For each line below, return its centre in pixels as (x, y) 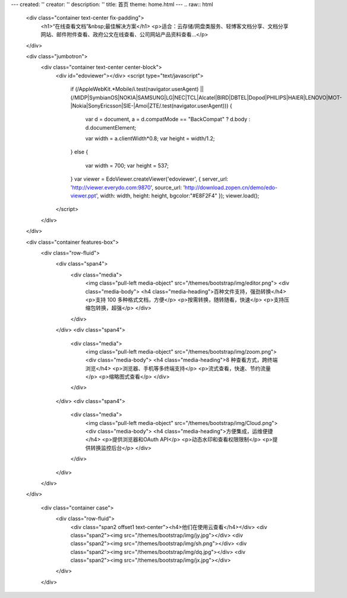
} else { (79, 152)
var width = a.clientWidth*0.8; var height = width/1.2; (150, 139)
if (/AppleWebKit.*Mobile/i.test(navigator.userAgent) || (137, 89)
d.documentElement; (111, 127)
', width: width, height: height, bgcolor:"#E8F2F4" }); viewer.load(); (178, 196)
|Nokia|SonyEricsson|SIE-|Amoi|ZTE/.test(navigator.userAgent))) (149, 106)
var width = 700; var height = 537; (127, 165)
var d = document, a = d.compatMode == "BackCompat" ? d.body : (168, 119)
